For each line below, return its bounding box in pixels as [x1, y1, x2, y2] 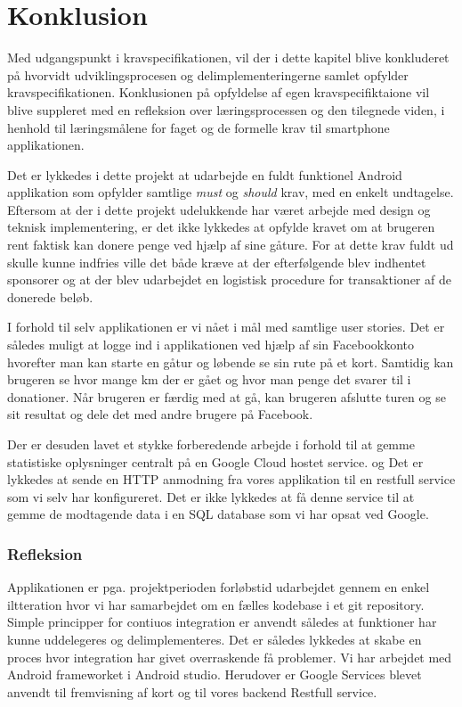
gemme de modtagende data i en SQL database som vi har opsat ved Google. [7, 505, 429, 523]
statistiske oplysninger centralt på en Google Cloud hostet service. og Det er [7, 452, 424, 471]
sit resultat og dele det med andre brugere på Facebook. [7, 405, 313, 423]
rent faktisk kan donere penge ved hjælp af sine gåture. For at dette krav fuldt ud [7, 235, 454, 254]
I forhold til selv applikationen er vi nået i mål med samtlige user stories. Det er [7, 317, 445, 336]
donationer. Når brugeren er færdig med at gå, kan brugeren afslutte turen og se [7, 387, 446, 406]
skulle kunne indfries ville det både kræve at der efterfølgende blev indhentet [7, 252, 426, 271]
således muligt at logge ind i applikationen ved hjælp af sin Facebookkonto [7, 335, 415, 354]
